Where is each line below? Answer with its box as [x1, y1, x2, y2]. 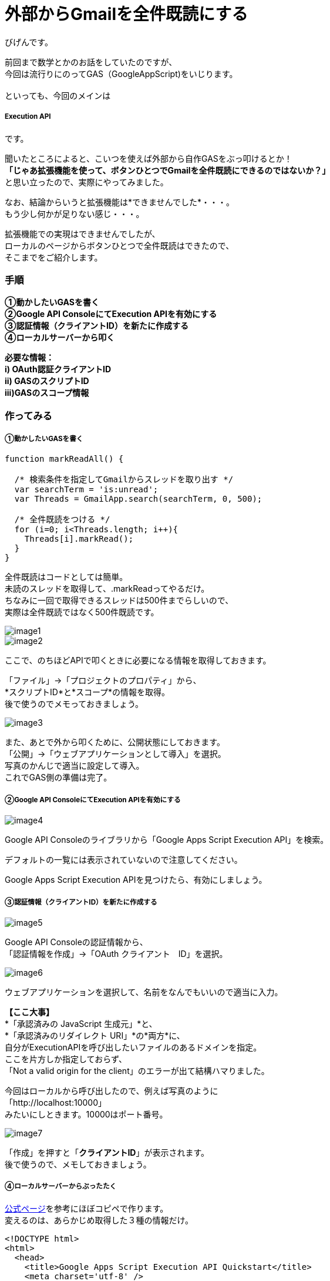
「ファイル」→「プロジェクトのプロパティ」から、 [5, 675, 201, 686]
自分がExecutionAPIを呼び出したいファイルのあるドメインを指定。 [5, 1042, 262, 1052]
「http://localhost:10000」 [5, 1097, 107, 1107]
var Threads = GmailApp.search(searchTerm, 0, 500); [14, 494, 262, 504]
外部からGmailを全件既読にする [5, 4, 248, 24]
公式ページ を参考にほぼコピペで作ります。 [5, 1203, 169, 1213]
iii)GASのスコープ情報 [5, 388, 89, 398]
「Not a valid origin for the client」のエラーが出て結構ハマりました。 [5, 1066, 270, 1076]
